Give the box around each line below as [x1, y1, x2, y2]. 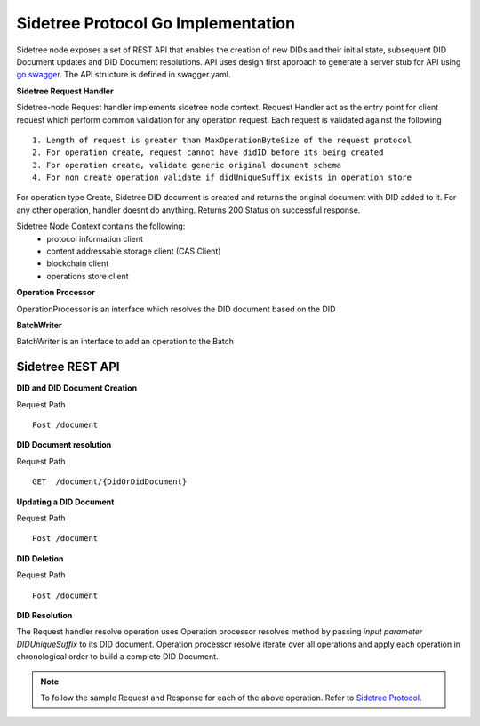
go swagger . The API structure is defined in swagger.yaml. [16, 69, 231, 80]
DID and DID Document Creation [16, 383, 138, 393]
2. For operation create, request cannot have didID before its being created [32, 148, 384, 157]
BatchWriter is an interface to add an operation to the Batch [16, 336, 235, 347]
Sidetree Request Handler [16, 85, 115, 96]
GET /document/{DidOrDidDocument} [32, 477, 188, 487]
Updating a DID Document [16, 496, 115, 507]
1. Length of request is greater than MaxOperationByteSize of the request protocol [32, 134, 412, 145]
